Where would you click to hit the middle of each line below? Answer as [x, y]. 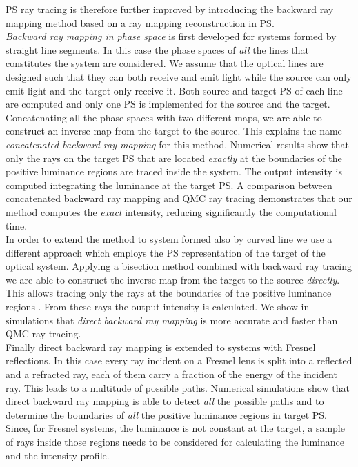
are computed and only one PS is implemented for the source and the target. [168, 104]
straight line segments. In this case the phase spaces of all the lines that [157, 49]
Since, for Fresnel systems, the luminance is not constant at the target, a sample [175, 428]
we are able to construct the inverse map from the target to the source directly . [173, 279]
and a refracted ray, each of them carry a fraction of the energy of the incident [171, 374]
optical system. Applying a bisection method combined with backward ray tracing [179, 266]
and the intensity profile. [58, 455]
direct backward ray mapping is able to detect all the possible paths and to [165, 401]
